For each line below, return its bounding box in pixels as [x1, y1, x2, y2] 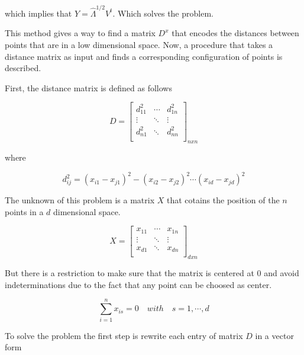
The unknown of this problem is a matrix [5, 194, 155, 206]
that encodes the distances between [172, 27, 299, 39]
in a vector [255, 329, 294, 341]
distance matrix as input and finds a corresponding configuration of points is [5, 50, 283, 62]
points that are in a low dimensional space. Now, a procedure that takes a [5, 38, 273, 50]
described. [5, 62, 41, 74]
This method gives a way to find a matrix [5, 27, 156, 39]
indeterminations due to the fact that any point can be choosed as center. [5, 278, 272, 290]
